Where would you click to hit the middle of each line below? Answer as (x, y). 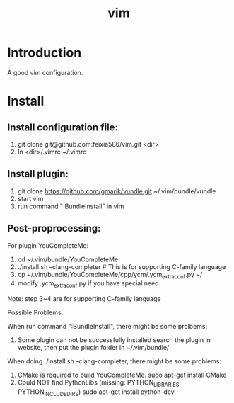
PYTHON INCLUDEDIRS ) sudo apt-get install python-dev (96, 392)
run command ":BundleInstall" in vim (71, 206)
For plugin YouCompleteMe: (48, 245)
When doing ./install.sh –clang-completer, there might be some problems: (114, 361)
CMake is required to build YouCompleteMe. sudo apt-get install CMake (122, 375)
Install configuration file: (63, 127)
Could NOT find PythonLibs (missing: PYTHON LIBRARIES (98, 383)
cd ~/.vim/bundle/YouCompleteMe (68, 259)
